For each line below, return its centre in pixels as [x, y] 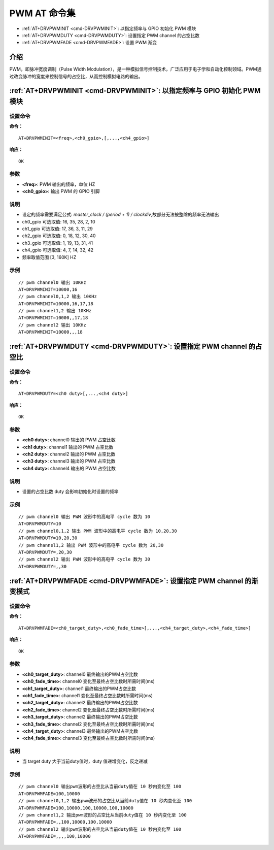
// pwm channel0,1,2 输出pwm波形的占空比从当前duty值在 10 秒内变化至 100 [105, 801]
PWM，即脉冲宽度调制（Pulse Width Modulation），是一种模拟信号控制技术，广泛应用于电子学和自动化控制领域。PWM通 [135, 69]
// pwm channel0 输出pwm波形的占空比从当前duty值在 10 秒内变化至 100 [100, 787]
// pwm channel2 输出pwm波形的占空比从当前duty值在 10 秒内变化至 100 [100, 829]
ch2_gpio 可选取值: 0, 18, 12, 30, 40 [59, 236]
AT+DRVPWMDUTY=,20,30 [45, 552]
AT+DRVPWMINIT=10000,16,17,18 [56, 304]
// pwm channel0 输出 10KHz [52, 282]
